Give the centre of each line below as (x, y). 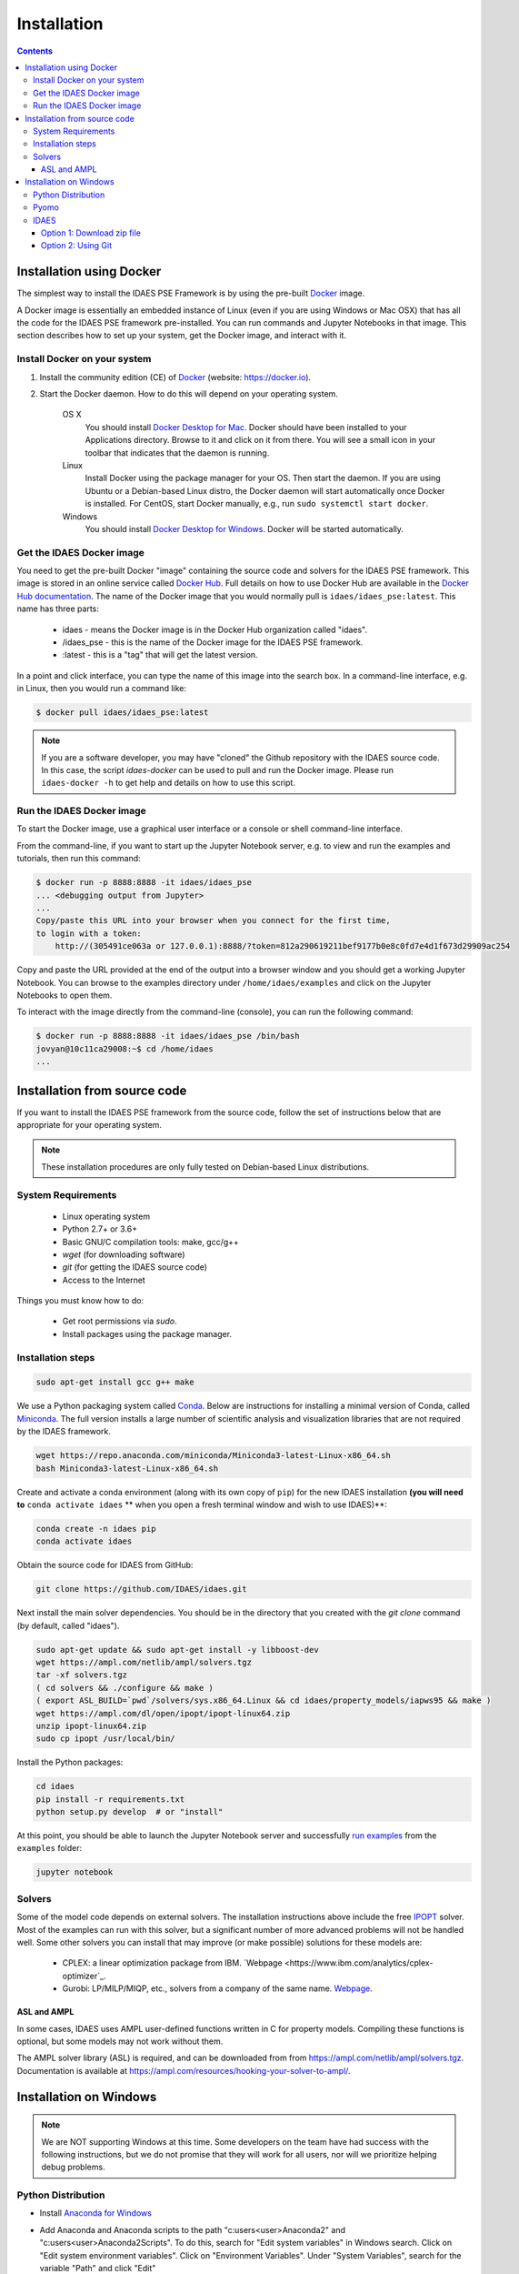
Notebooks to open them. (65, 995)
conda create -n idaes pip (96, 1529)
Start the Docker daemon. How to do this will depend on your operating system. (189, 394)
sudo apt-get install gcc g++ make (115, 1382)
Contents (35, 51)
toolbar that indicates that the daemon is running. (177, 453)
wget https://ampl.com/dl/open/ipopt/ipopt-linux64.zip (163, 1713)
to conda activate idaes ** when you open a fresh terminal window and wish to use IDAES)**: (202, 1504)
